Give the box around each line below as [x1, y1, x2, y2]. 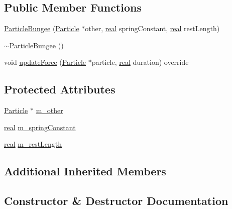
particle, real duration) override [91, 57, 189, 67]
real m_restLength [4, 139, 62, 149]
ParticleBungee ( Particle [4, 23, 79, 34]
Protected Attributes [4, 81, 115, 97]
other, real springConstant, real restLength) [85, 23, 220, 34]
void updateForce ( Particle [4, 57, 86, 67]
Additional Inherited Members [4, 163, 166, 179]
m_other [36, 105, 63, 116]
